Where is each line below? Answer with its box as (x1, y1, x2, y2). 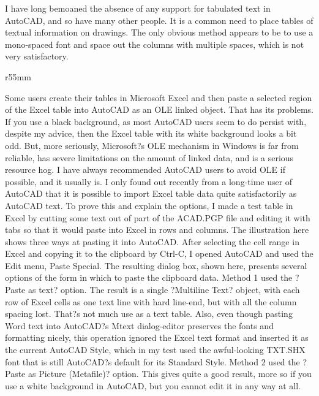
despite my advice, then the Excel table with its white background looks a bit (5, 127, 297, 140)
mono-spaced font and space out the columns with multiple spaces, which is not (5, 37, 304, 50)
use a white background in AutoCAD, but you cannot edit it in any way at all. (5, 379, 301, 392)
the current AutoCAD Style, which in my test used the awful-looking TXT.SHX (5, 343, 306, 356)
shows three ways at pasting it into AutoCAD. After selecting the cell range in (5, 235, 299, 248)
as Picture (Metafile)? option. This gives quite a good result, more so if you (28, 367, 312, 380)
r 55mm (5, 70, 31, 83)
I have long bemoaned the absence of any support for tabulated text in (5, 2, 271, 14)
